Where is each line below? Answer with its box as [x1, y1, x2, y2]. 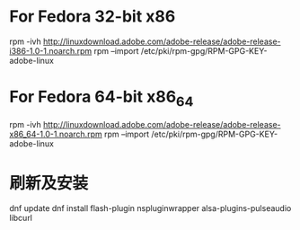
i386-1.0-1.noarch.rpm [9, 45, 93, 56]
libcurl [9, 213, 33, 224]
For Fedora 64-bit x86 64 [9, 87, 194, 110]
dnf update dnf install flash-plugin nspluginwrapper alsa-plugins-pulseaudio [9, 203, 292, 214]
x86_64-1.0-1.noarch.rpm [9, 128, 102, 140]
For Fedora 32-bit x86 [9, 6, 176, 27]
